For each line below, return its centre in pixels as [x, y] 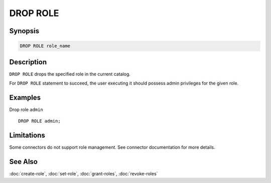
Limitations [27, 135]
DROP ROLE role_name [45, 46]
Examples [25, 97]
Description [28, 62]
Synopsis [24, 31]
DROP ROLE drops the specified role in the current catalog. [70, 74]
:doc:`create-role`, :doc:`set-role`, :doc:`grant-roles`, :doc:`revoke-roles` [84, 174]
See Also [23, 162]
